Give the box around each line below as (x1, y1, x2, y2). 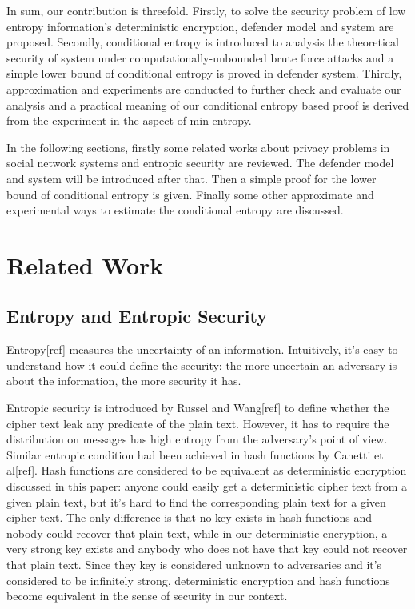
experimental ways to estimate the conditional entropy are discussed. (6, 202, 344, 218)
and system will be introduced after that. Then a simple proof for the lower (6, 170, 377, 186)
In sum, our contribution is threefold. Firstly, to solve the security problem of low (6, 2, 406, 18)
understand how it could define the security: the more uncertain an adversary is (6, 356, 397, 373)
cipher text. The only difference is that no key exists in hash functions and (6, 509, 373, 526)
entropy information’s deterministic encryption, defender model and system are (6, 18, 394, 34)
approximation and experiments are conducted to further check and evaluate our (6, 80, 401, 97)
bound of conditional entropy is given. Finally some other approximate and (6, 186, 374, 202)
